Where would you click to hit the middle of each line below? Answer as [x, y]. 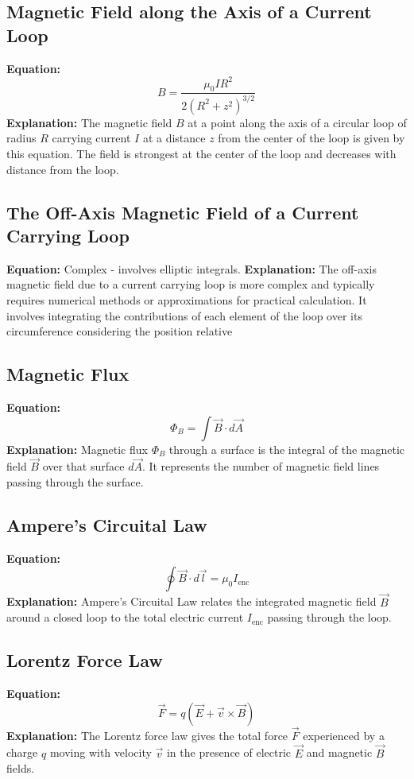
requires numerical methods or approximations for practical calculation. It [187, 300]
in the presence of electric [229, 752]
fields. [21, 768]
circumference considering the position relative [120, 331]
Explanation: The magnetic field [89, 122]
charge [22, 752]
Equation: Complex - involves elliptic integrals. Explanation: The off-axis [192, 268]
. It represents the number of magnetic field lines [261, 466]
